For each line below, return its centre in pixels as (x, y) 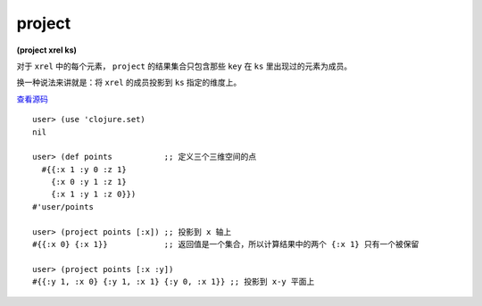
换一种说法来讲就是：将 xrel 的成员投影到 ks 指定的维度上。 (129, 83)
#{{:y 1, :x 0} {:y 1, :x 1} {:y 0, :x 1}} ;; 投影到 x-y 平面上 (174, 282)
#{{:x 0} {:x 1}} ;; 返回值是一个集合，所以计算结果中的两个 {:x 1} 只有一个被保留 (226, 244)
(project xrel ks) (47, 50)
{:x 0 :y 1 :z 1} (88, 182)
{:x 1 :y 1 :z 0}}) (93, 194)
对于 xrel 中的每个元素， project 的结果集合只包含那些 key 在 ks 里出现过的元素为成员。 (184, 66)
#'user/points (63, 207)
